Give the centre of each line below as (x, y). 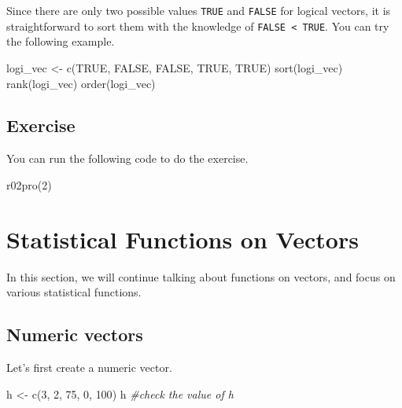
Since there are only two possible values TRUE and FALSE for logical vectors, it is (199, 10)
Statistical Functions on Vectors (183, 239)
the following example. (61, 41)
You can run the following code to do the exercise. (127, 158)
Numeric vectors (75, 334)
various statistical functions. (74, 292)
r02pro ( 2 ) (29, 184)
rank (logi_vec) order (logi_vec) (81, 83)
